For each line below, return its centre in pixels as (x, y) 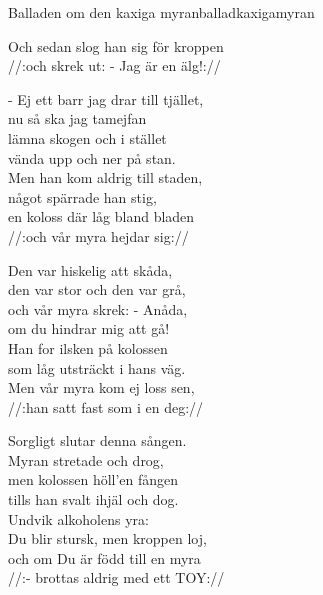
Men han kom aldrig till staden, (105, 177)
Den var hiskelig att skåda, (90, 269)
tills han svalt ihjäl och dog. (93, 499)
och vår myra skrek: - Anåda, (98, 308)
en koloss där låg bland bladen (101, 216)
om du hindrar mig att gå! (89, 328)
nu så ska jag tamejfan (77, 118)
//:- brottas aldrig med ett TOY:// (116, 577)
